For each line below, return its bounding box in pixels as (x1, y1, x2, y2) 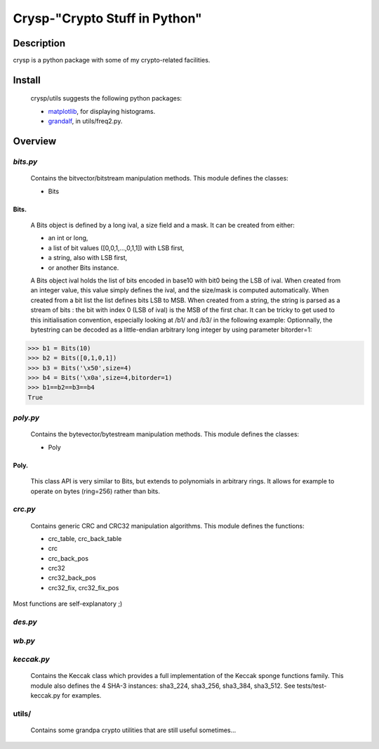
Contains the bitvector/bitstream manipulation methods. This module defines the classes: (30, 174, 289, 183)
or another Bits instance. (48, 263, 119, 272)
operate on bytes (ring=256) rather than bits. (30, 487, 161, 495)
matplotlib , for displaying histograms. (48, 107, 156, 115)
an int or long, (48, 234, 88, 242)
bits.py (13, 157, 38, 167)
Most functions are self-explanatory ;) (13, 599, 123, 608)
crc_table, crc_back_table (48, 534, 122, 542)
